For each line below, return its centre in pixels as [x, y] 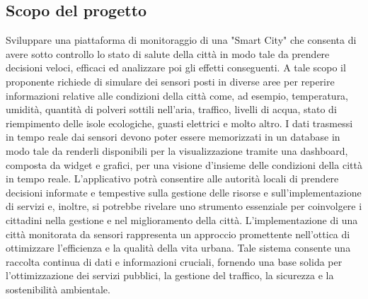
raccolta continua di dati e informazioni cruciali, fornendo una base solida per [174, 261]
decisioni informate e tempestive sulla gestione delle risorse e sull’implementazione [184, 192]
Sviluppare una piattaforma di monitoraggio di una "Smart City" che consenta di [181, 40]
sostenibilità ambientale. [58, 289]
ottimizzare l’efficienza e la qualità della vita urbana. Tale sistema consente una [178, 248]
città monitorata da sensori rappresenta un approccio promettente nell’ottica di [178, 234]
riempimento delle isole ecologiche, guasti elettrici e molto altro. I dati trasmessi [179, 123]
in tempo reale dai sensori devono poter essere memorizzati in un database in [173, 137]
